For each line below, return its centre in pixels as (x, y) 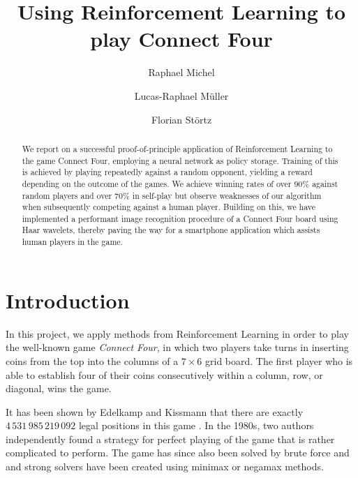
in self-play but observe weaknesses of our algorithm (227, 195)
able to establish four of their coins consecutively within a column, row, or (164, 374)
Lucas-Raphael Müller (181, 95)
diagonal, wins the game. (59, 388)
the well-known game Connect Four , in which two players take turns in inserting (177, 347)
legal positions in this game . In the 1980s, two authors (196, 425)
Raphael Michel (181, 72)
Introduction (68, 300)
